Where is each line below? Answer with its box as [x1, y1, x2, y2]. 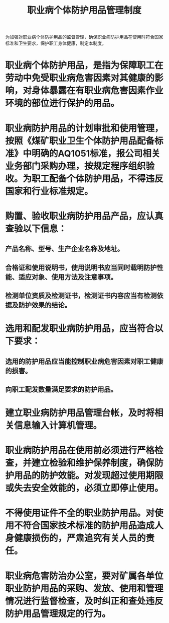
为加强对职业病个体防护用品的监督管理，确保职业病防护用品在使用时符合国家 [5, 34, 163, 40]
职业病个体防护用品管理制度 [27, 5, 141, 16]
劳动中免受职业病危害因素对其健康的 [5, 73, 155, 84]
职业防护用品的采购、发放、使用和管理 [5, 583, 164, 594]
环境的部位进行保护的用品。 [5, 98, 120, 109]
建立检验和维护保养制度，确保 [32, 457, 155, 469]
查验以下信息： [5, 223, 67, 234]
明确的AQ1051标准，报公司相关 [32, 148, 160, 159]
